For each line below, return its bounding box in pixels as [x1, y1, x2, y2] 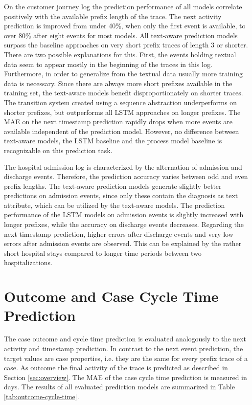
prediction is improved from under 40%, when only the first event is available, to [4, 21, 246, 31]
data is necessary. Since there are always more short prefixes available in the [4, 78, 232, 88]
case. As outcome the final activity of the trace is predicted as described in [4, 362, 228, 373]
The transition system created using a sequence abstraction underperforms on [4, 97, 237, 107]
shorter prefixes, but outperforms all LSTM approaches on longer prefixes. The [4, 107, 241, 117]
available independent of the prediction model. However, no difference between [4, 126, 239, 136]
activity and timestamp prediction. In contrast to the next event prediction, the [4, 343, 243, 353]
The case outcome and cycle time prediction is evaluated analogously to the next [4, 334, 246, 344]
